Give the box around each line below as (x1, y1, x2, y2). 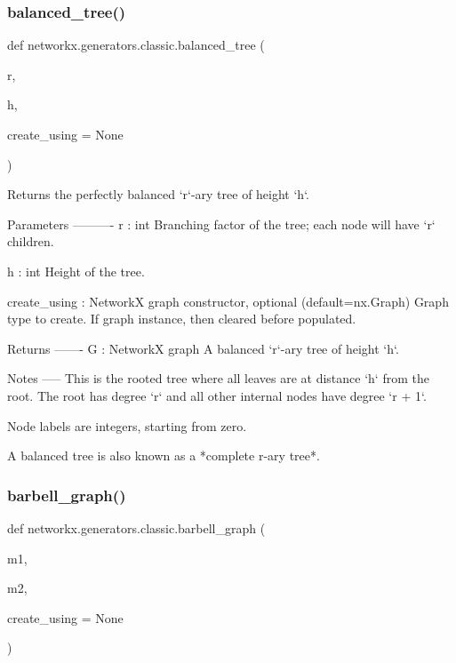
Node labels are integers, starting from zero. (7, 416, 247, 435)
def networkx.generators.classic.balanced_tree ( (7, 36, 265, 54)
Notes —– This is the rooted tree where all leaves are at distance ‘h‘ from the (7, 369, 429, 387)
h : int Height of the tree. (7, 261, 145, 280)
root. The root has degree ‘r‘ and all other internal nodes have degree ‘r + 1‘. (7, 386, 427, 404)
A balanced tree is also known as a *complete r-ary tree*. (7, 446, 320, 465)
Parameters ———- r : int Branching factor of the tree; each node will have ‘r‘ (7, 214, 436, 233)
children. (7, 232, 54, 251)
